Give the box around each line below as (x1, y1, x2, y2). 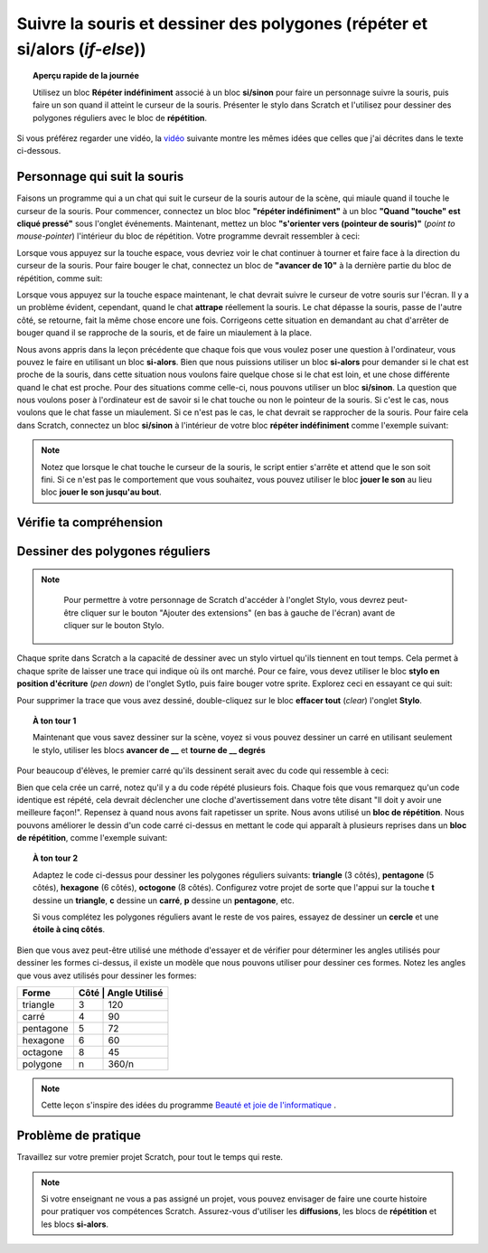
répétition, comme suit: (16, 272, 103, 284)
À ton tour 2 (33, 853, 79, 863)
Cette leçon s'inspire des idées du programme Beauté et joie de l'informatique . (41, 1099, 336, 1111)
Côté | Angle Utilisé (78, 986, 164, 999)
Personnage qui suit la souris (16, 169, 184, 184)
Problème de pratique (16, 1128, 142, 1144)
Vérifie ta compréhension (16, 515, 164, 531)
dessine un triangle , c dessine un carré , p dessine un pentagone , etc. (33, 895, 296, 906)
